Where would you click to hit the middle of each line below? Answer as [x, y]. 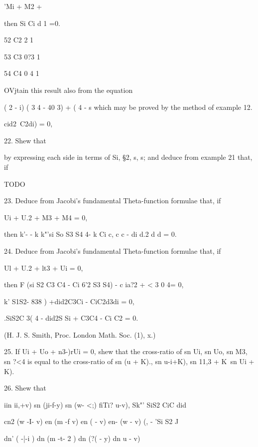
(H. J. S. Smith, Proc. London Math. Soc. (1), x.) [80, 334]
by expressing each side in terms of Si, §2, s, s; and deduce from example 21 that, [128, 157]
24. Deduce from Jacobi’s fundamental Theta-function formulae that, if [113, 250]
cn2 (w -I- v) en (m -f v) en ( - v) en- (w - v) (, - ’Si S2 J [91, 421]
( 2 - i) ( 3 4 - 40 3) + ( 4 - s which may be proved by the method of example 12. [128, 107]
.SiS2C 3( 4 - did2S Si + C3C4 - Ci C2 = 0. [71, 318]
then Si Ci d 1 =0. [32, 23]
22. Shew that [25, 140]
